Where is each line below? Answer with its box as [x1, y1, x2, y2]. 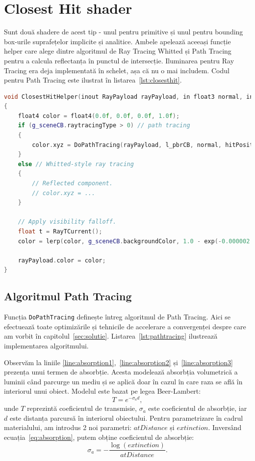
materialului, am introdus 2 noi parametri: [4, 422, 132, 432]
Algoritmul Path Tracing [4, 288, 132, 304]
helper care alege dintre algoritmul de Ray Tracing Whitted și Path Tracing [4, 46, 231, 56]
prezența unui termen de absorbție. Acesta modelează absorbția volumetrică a [4, 367, 238, 377]
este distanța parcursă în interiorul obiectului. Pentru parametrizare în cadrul [9, 412, 243, 423]
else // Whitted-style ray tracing [18, 160, 134, 168]
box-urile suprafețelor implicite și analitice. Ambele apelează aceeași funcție [4, 36, 231, 46]
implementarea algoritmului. [4, 341, 89, 351]
